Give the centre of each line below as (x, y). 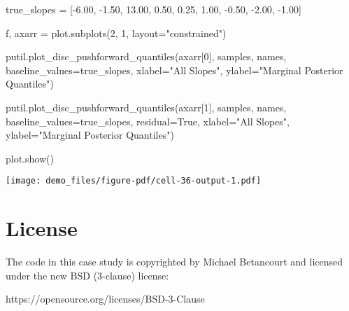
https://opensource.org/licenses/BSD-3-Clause (105, 299)
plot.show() (30, 158)
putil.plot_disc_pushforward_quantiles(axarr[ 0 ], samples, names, (146, 56)
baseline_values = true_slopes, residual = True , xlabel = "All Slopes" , (148, 121)
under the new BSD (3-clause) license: (87, 275)
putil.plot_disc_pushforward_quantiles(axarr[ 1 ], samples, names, (146, 107)
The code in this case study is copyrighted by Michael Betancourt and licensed (174, 262)
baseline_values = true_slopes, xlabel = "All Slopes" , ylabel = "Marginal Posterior (174, 70)
